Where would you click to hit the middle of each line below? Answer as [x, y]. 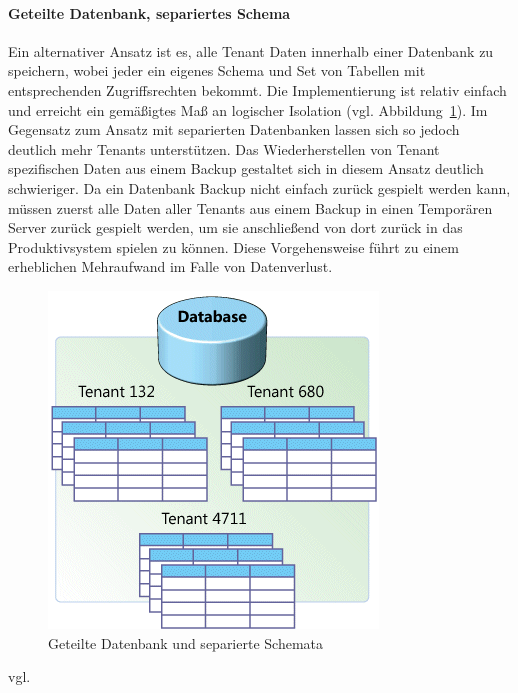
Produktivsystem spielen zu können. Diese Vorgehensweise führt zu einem [233, 246]
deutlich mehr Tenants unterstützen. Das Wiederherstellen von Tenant [224, 148]
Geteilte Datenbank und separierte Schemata [186, 642]
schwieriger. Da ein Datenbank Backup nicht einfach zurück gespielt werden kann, [259, 187]
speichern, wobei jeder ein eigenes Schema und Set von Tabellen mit [217, 70]
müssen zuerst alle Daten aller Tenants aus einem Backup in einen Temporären [250, 207]
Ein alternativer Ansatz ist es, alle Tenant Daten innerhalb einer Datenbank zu [251, 50]
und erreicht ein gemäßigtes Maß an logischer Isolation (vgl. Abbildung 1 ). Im [248, 109]
